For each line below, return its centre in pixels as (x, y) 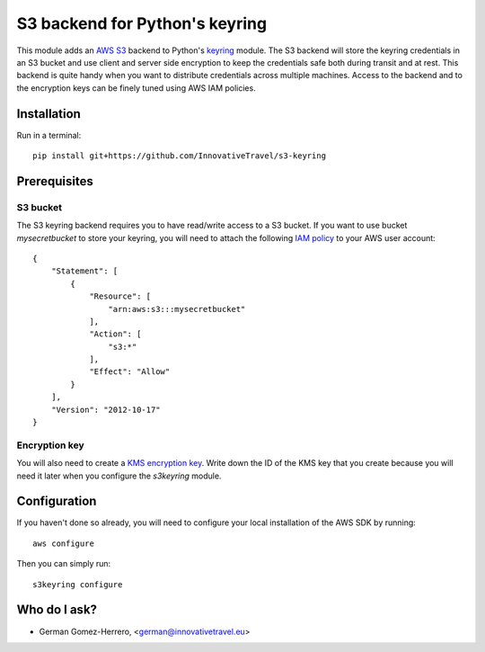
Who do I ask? (57, 610)
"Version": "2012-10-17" (106, 410)
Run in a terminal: (49, 135)
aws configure (63, 543)
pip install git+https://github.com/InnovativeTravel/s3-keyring (180, 156)
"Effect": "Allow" (130, 372)
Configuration (57, 501)
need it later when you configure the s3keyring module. (119, 476)
